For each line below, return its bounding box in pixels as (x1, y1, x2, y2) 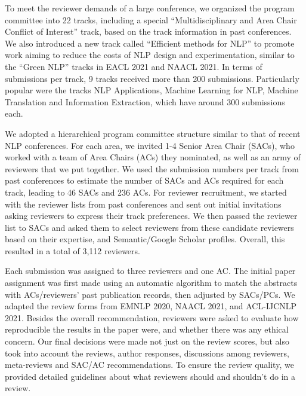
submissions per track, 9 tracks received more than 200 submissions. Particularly (5, 72, 299, 84)
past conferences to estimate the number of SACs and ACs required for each (5, 174, 284, 187)
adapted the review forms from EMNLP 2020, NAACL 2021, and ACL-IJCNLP (5, 300, 297, 312)
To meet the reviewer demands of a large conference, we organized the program (5, 2, 295, 14)
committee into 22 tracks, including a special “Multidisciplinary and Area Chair (5, 13, 297, 26)
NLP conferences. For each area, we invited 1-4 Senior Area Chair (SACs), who (5, 139, 295, 151)
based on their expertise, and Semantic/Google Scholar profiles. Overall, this (5, 233, 285, 245)
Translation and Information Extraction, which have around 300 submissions (5, 95, 285, 108)
